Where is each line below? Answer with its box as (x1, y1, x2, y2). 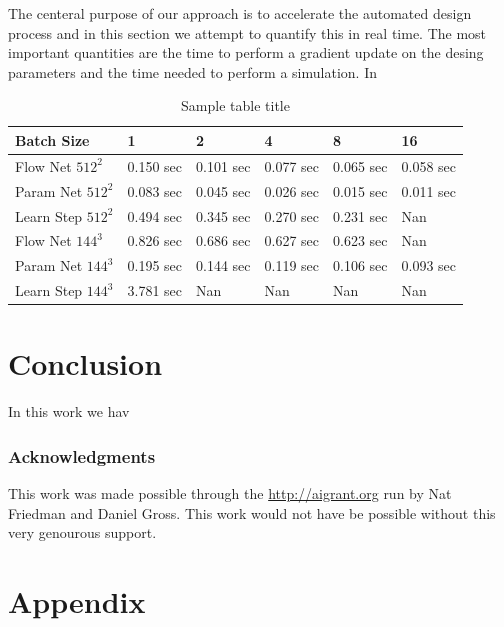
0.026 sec (264, 180, 320, 201)
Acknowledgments (8, 443, 156, 468)
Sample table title (181, 95, 290, 116)
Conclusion (8, 343, 163, 384)
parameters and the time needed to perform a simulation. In (8, 61, 377, 82)
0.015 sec (333, 180, 388, 201)
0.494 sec (127, 205, 182, 226)
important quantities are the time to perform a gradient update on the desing (8, 42, 484, 63)
